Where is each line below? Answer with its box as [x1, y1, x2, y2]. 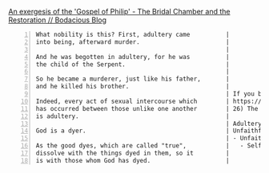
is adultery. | [35, 112, 230, 120]
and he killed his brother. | [35, 83, 230, 91]
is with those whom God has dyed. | [35, 156, 230, 164]
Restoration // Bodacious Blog [8, 15, 106, 25]
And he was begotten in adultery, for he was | [35, 53, 230, 61]
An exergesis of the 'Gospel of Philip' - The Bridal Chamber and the [8, 7, 231, 16]
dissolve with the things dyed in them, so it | [35, 149, 230, 157]
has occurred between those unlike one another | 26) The [35, 104, 259, 112]
